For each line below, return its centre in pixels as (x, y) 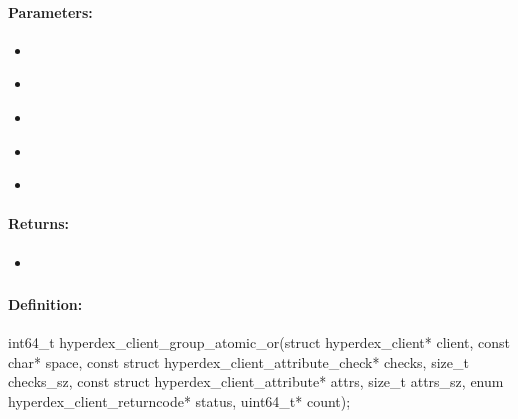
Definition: (45, 304)
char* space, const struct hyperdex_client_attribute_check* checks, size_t (238, 361)
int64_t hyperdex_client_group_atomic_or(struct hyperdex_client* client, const (259, 342)
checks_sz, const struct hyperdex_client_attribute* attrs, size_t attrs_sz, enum (256, 381)
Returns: (39, 223)
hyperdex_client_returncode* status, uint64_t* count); (179, 401)
